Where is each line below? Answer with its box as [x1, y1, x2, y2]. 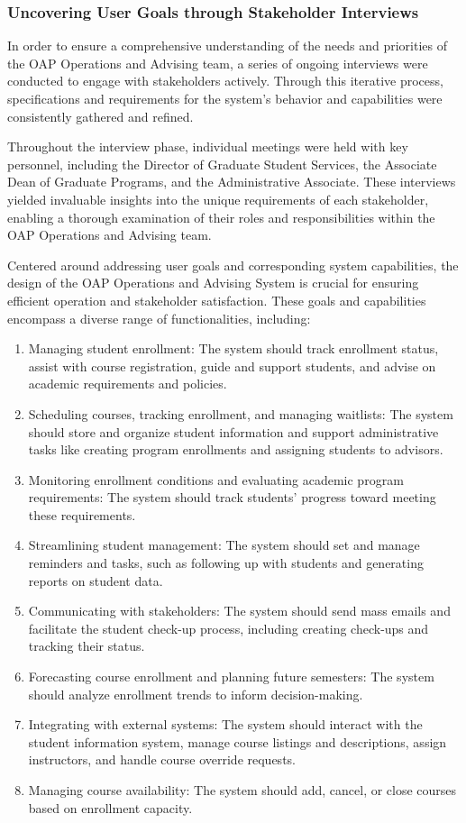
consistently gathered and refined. [7, 106, 194, 125]
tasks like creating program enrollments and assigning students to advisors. [28, 440, 443, 459]
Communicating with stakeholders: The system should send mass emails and [28, 601, 451, 620]
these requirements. [28, 505, 136, 524]
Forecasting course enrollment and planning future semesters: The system [28, 667, 434, 686]
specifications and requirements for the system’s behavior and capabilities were [7, 89, 443, 107]
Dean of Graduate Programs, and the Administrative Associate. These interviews [7, 172, 456, 191]
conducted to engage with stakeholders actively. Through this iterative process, [7, 71, 443, 90]
